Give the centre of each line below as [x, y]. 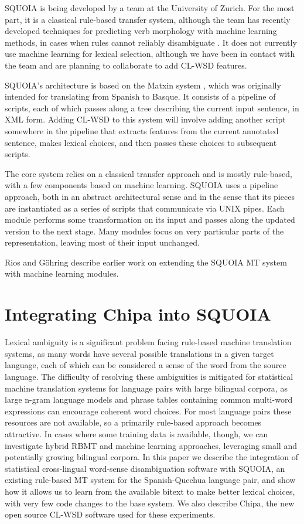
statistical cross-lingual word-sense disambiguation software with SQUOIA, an [145, 468]
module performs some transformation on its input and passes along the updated [150, 220]
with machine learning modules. [62, 273]
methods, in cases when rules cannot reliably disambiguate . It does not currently [151, 42]
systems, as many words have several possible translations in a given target [139, 353]
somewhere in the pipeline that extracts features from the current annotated [142, 130]
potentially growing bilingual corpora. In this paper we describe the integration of [151, 457]
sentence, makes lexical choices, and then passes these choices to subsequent [141, 142]
